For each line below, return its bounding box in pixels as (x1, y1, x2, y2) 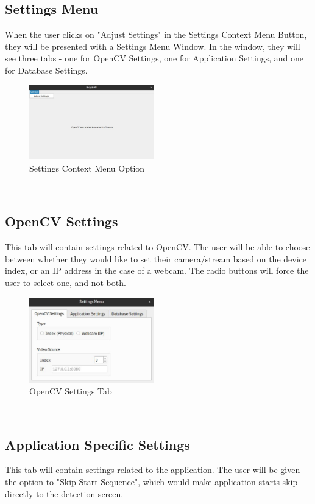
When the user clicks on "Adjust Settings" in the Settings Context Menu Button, (5, 28, 307, 41)
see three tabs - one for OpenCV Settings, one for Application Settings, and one (5, 52, 304, 65)
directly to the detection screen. (5, 487, 124, 500)
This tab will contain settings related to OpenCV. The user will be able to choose (5, 240, 310, 253)
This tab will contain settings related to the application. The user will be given (5, 463, 300, 476)
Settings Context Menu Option (29, 161, 145, 174)
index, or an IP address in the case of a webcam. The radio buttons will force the (5, 264, 309, 277)
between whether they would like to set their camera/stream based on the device (5, 252, 306, 265)
